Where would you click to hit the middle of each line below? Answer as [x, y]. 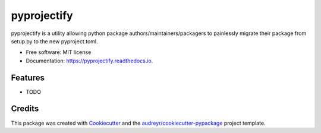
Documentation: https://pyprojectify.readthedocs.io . [89, 61]
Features [28, 77]
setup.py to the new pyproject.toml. [54, 41]
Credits [25, 109]
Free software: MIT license [59, 52]
